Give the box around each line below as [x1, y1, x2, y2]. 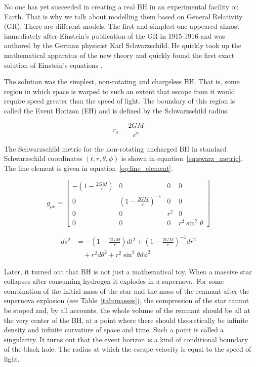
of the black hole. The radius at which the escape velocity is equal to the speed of [4, 344, 252, 354]
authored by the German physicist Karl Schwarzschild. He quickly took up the [4, 40, 242, 51]
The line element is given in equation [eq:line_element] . [4, 162, 173, 173]
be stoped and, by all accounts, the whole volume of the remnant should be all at [4, 305, 251, 315]
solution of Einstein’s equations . [4, 59, 103, 70]
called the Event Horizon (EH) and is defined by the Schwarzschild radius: [4, 105, 229, 115]
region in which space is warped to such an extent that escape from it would [4, 86, 235, 96]
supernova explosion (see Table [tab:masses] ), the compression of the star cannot [4, 295, 249, 306]
